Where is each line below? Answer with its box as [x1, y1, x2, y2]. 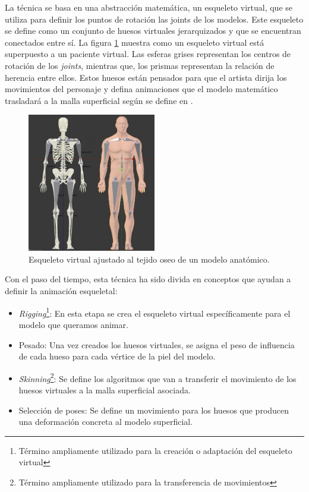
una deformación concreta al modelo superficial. [18, 415, 193, 428]
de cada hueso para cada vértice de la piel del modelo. [18, 350, 216, 362]
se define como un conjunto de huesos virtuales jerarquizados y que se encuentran [5, 24, 301, 37]
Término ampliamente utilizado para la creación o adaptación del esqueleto [18, 444, 292, 456]
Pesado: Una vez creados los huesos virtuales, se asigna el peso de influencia [18, 338, 295, 351]
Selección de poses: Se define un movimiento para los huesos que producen [18, 403, 289, 416]
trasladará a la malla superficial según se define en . [5, 94, 193, 106]
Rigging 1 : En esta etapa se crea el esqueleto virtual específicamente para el [18, 305, 291, 319]
